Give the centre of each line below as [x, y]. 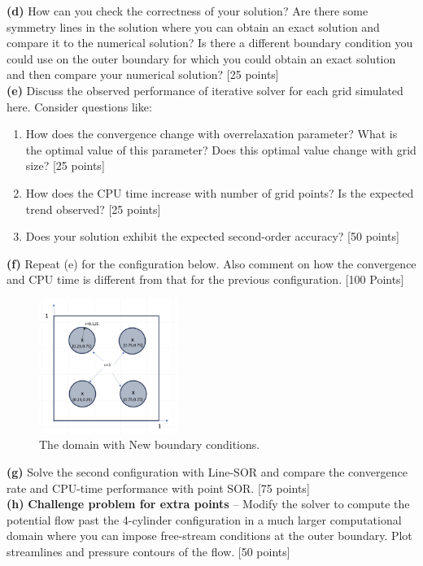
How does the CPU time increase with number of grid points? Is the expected [220, 192]
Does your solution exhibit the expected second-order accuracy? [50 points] [212, 236]
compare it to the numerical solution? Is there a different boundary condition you [210, 43]
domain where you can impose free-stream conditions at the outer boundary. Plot [209, 536]
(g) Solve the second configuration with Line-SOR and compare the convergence [207, 472]
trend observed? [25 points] [93, 209]
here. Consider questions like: [79, 106]
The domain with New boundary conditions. [150, 444]
